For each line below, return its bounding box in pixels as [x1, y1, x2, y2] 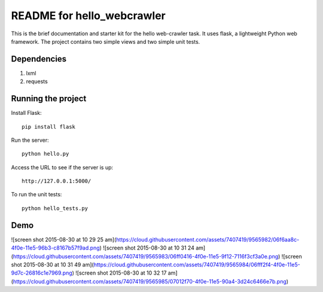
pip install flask [22, 123, 76, 130]
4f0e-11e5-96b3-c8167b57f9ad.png [11, 244, 100, 251]
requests [26, 78, 48, 85]
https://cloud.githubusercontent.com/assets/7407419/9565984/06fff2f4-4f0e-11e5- [93, 261, 300, 268]
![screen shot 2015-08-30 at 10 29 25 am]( [11, 236, 117, 243]
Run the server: [11, 136, 49, 144]
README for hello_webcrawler [11, 9, 166, 22]
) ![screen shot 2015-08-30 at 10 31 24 [99, 244, 194, 251]
